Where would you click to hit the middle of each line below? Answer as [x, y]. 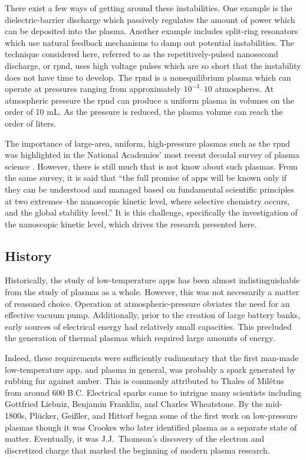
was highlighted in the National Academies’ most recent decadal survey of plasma [152, 155]
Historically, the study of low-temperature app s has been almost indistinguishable [152, 280]
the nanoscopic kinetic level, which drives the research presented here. [131, 224]
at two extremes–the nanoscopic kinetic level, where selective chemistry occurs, [147, 201]
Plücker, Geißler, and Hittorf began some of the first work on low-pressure [164, 416]
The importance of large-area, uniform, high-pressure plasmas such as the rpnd [147, 143]
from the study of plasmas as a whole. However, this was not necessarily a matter [152, 292]
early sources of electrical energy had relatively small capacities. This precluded [148, 326]
